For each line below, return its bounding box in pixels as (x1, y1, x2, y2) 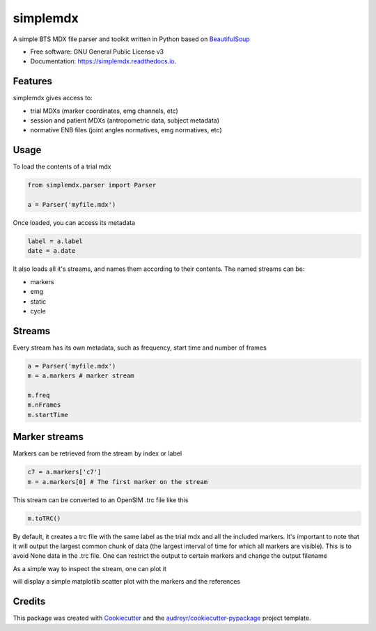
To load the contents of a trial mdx (13, 162, 111, 171)
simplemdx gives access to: (13, 94, 93, 102)
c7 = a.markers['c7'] (27, 468, 102, 476)
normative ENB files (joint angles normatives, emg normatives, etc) (30, 126, 222, 134)
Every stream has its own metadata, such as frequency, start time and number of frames (13, 343, 267, 352)
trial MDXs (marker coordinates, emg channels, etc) (30, 107, 179, 115)
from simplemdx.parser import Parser (27, 181, 157, 189)
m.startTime (27, 411, 69, 419)
